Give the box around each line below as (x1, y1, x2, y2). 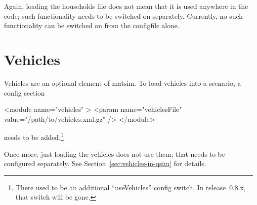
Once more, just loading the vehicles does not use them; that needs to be (4, 148, 225, 159)
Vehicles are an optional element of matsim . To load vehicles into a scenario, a (4, 77, 241, 88)
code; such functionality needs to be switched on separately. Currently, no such (4, 10, 243, 21)
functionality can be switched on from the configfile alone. (4, 20, 179, 31)
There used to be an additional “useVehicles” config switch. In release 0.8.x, (15, 182, 246, 192)
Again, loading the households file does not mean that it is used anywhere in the (4, 1, 248, 11)
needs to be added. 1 (4, 131, 64, 142)
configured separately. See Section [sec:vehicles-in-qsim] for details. (4, 158, 206, 169)
